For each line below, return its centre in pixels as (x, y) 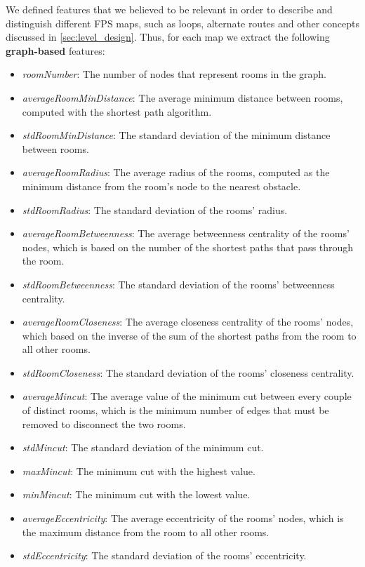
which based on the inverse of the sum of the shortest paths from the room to (189, 335)
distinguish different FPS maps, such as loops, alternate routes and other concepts (182, 23)
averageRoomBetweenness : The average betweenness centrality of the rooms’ (186, 233)
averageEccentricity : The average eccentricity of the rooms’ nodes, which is (183, 518)
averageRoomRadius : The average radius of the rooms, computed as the (176, 172)
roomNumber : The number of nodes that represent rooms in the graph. (174, 74)
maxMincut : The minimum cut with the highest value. (139, 471)
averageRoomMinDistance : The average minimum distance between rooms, (182, 97)
